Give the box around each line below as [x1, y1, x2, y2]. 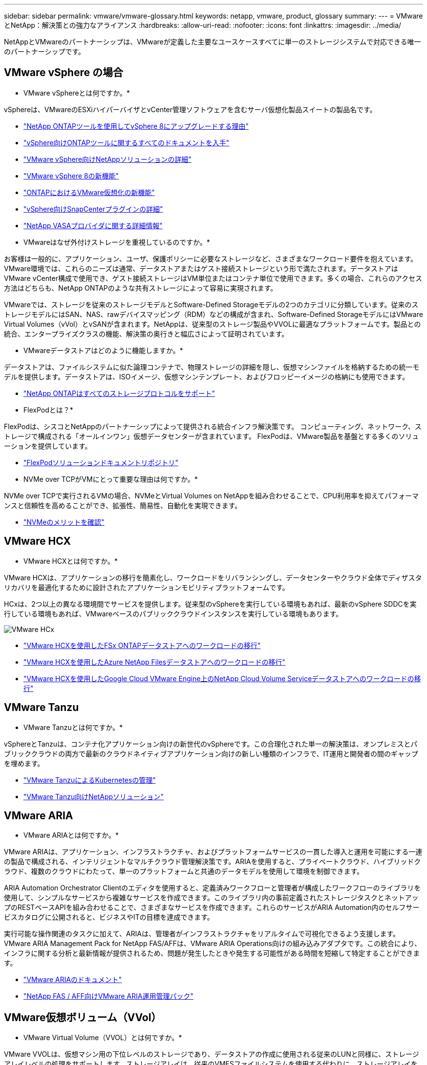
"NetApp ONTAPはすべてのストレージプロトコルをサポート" [23, 389, 215, 397]
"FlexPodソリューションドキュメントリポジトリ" [23, 458, 178, 467]
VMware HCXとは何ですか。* [23, 556, 118, 565]
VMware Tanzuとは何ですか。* [23, 723, 123, 731]
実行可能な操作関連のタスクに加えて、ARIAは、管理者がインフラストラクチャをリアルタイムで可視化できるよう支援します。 [4, 929, 400, 938]
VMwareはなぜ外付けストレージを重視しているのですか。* [23, 237, 210, 246]
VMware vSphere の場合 [4, 66, 123, 79]
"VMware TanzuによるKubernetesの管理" [23, 775, 156, 784]
